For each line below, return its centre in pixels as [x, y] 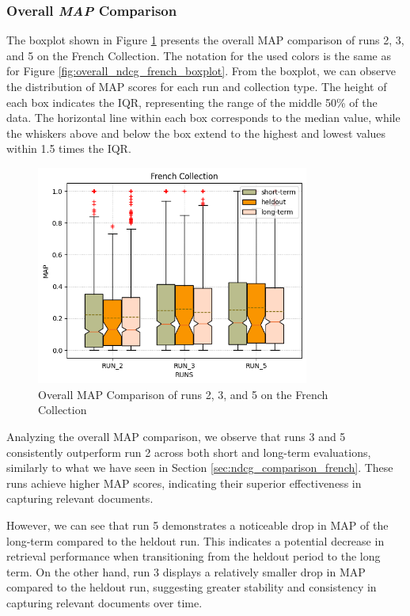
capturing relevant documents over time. [104, 602]
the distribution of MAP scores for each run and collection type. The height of [197, 86]
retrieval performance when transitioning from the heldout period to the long [194, 556]
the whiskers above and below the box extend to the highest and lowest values [196, 133]
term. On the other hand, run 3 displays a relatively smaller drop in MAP [186, 571]
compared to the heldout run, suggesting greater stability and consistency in [192, 587]
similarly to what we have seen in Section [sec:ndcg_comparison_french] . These [200, 468]
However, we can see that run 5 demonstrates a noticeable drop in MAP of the [197, 525]
